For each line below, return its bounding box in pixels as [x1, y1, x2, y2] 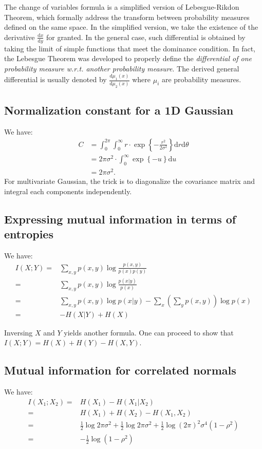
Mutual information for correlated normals [4, 362, 236, 378]
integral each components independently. [4, 185, 132, 196]
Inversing [4, 327, 33, 338]
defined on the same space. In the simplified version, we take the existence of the [4, 22, 258, 32]
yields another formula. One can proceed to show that [64, 327, 234, 338]
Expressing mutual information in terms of [4, 211, 236, 227]
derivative [4, 31, 35, 42]
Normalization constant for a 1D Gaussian [4, 102, 234, 118]
